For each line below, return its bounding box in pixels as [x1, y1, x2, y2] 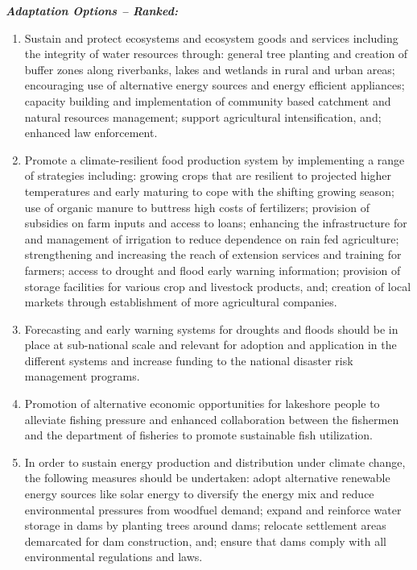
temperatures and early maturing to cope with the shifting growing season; [24, 182, 394, 199]
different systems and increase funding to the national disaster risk [24, 352, 353, 368]
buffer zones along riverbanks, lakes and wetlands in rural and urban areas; [24, 60, 395, 77]
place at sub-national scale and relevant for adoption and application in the [24, 336, 397, 353]
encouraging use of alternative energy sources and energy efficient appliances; [24, 77, 405, 94]
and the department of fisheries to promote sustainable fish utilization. [24, 426, 373, 443]
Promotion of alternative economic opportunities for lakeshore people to [24, 395, 380, 412]
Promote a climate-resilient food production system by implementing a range [24, 151, 405, 168]
